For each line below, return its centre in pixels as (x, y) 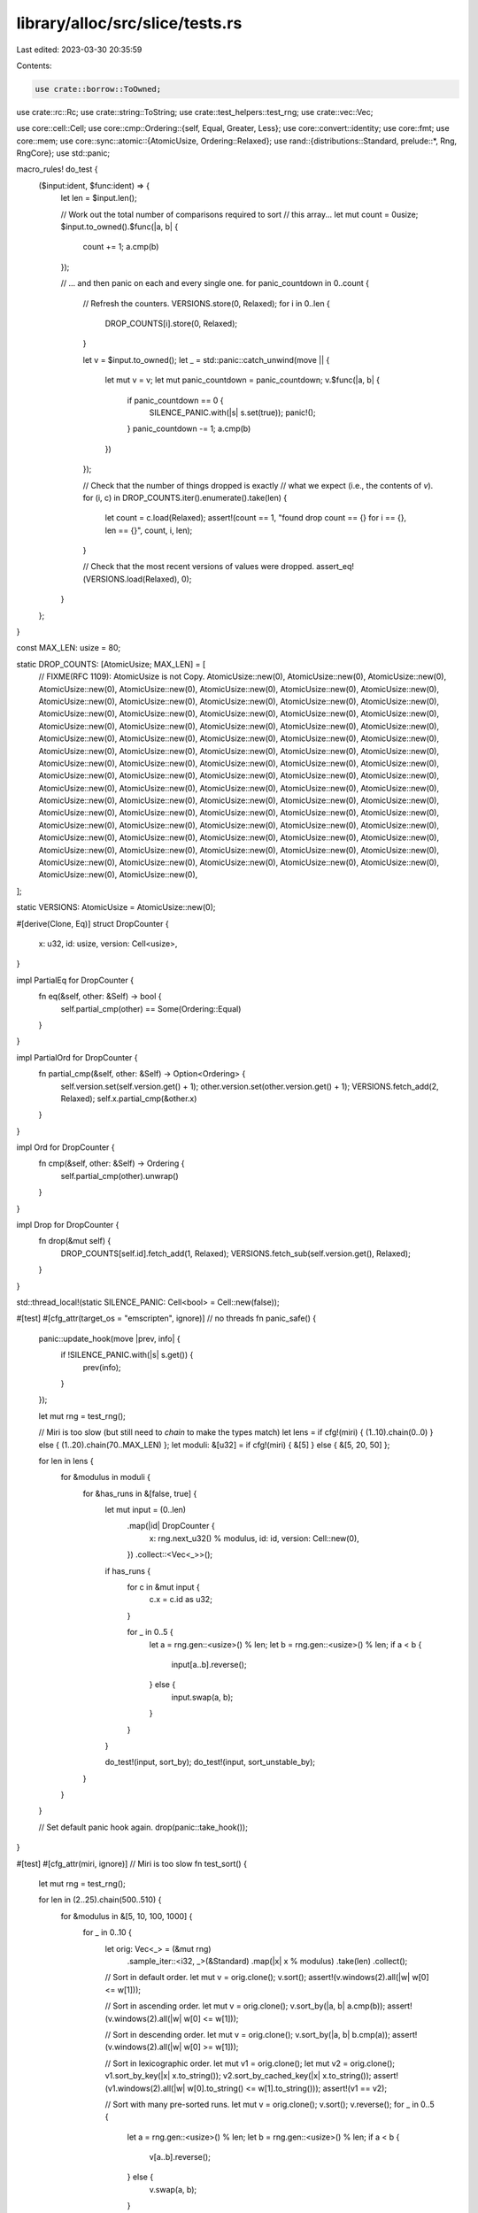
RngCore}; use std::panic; (63, 153)
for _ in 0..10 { (108, 1932)
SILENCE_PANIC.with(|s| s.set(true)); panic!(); (232, 413)
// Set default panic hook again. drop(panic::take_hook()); (143, 1827)
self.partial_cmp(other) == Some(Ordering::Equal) (151, 1008)
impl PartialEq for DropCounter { (75, 980)
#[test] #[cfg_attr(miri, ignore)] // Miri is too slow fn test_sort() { (132, 1863)
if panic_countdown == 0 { (176, 400)
